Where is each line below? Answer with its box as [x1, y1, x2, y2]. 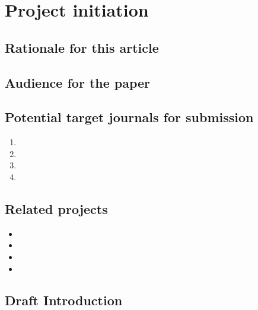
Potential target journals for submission [5, 108, 254, 126]
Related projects [5, 199, 108, 218]
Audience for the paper [5, 73, 151, 91]
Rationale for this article [5, 38, 159, 56]
